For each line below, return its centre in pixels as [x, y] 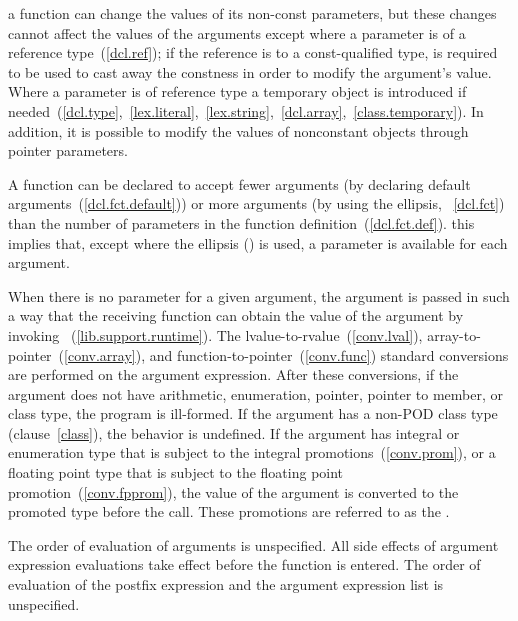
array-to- [454, 334]
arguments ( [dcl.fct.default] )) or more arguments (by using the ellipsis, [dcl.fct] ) [256, 203]
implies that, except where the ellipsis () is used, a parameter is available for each [258, 242]
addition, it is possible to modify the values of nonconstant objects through [238, 130]
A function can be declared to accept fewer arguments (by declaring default [239, 183]
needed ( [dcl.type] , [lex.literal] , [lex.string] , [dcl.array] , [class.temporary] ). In [246, 110]
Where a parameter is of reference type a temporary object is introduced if [237, 91]
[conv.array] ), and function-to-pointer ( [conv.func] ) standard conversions [286, 354]
